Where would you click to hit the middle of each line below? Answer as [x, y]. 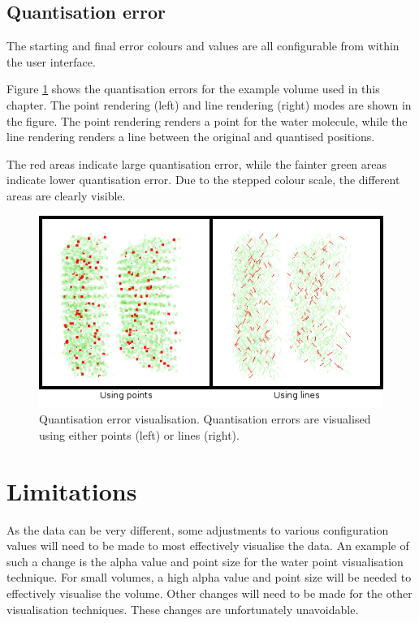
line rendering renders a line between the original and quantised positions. [191, 137]
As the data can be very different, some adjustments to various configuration [198, 529]
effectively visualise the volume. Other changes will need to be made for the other [209, 593]
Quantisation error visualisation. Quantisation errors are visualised [205, 419]
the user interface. [51, 61]
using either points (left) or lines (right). [139, 434]
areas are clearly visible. [66, 195]
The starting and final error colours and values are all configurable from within [203, 46]
